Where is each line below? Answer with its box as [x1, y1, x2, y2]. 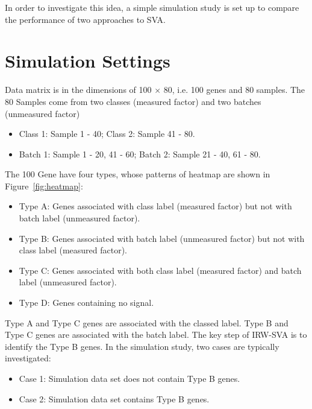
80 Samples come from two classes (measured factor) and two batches [5, 95, 261, 107]
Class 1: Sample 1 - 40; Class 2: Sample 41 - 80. [19, 127, 195, 140]
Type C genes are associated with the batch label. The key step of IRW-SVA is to [5, 328, 307, 341]
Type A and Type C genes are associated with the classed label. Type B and [5, 316, 289, 329]
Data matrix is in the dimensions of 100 [5, 83, 152, 96]
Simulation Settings [5, 48, 170, 73]
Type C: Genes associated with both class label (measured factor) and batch [19, 264, 302, 276]
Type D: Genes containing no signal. [19, 296, 154, 309]
